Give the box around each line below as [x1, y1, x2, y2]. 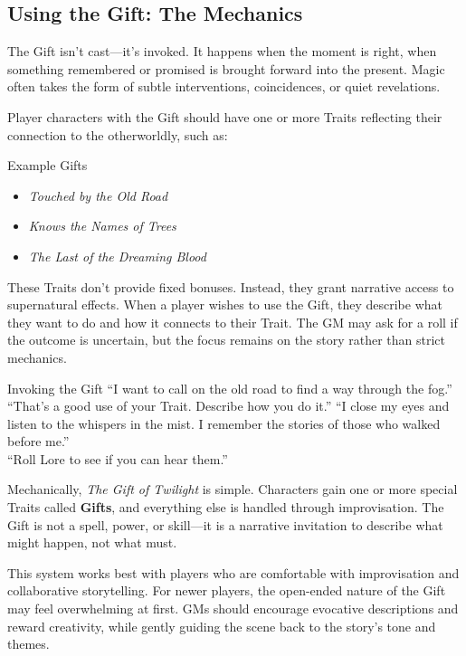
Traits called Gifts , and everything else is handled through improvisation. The [7, 498, 444, 517]
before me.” [7, 432, 70, 451]
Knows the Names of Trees [28, 216, 176, 235]
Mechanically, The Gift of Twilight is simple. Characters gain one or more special [7, 480, 458, 499]
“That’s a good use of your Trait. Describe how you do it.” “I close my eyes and [7, 396, 450, 415]
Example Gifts [7, 156, 88, 175]
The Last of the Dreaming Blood [28, 246, 206, 265]
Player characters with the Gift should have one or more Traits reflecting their [7, 107, 442, 126]
